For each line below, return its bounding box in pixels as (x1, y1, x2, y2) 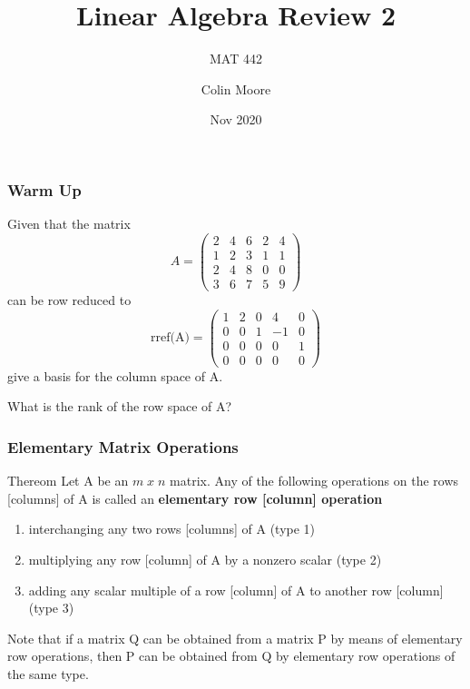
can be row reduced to (7, 290, 132, 309)
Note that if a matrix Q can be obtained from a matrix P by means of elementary (7, 628, 463, 647)
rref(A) (151, 331, 190, 345)
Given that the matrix (7, 214, 131, 233)
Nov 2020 (210, 110, 262, 129)
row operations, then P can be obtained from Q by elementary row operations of (7, 646, 455, 665)
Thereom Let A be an (7, 471, 129, 490)
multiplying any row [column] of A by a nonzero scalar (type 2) (28, 549, 382, 568)
